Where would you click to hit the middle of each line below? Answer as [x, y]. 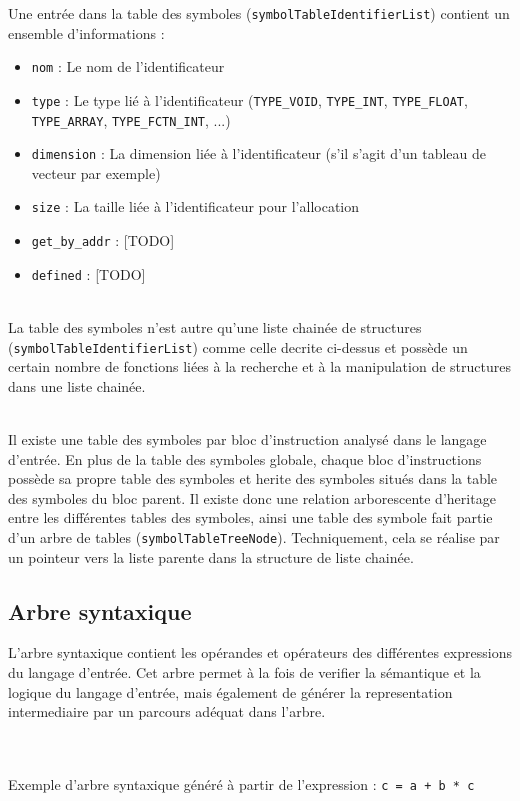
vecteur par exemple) [96, 172]
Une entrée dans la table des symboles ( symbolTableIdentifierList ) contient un [259, 13]
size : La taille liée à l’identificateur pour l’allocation [195, 206]
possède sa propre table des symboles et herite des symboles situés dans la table [253, 478]
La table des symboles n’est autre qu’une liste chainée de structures [215, 327]
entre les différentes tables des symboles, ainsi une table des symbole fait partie [250, 517]
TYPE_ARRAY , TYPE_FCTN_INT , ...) [131, 119]
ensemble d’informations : [86, 32]
